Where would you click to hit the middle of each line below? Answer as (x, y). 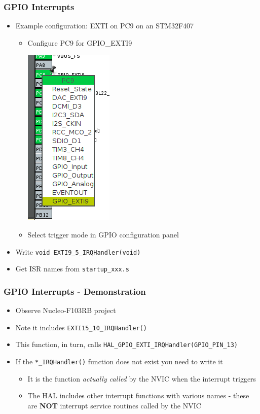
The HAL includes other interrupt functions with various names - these (138, 395)
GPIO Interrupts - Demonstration (75, 291)
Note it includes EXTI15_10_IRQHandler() (81, 327)
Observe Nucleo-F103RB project (66, 310)
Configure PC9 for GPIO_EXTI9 (80, 42)
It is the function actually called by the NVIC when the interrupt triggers (142, 378)
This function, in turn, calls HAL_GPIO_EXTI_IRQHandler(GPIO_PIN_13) (126, 344)
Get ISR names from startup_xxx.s (72, 269)
